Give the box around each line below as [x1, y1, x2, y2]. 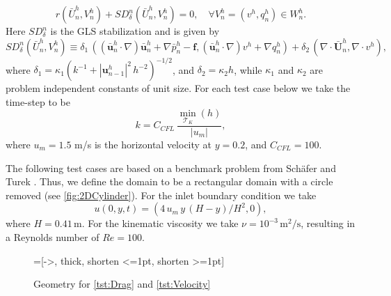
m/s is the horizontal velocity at [74, 137, 212, 151]
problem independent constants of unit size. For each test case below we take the [6, 81, 351, 95]
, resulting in [301, 216, 356, 231]
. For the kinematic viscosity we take [81, 216, 239, 231]
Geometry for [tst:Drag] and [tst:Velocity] [33, 276, 211, 291]
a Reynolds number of [6, 229, 99, 244]
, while [234, 62, 262, 77]
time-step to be [6, 94, 71, 109]
